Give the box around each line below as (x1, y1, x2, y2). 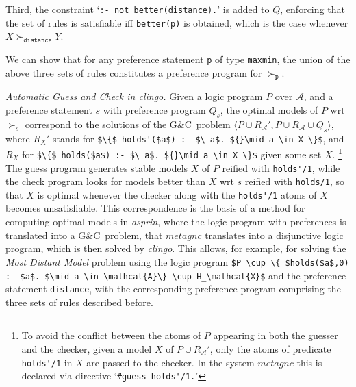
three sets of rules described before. (5, 295, 153, 309)
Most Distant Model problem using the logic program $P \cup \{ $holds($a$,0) (5, 254, 349, 269)
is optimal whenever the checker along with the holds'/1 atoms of (37, 187, 317, 201)
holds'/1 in (21, 355, 73, 369)
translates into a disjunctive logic (205, 227, 344, 242)
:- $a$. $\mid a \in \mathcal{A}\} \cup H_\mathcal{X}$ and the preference (5, 268, 346, 282)
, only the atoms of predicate (209, 342, 331, 356)
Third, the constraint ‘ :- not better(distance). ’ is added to (5, 2, 270, 16)
